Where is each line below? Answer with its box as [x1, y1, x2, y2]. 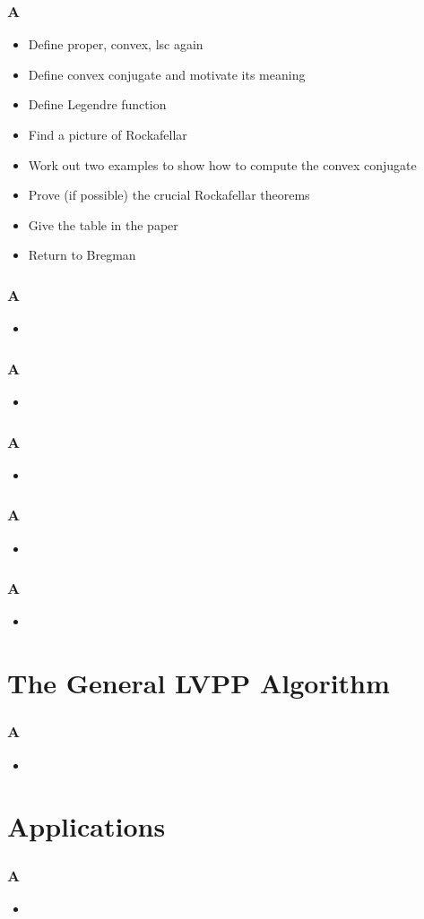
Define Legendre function [28, 95, 167, 114]
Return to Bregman [28, 245, 136, 264]
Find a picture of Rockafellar [28, 125, 187, 143]
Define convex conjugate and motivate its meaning [28, 64, 306, 83]
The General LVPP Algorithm [7, 665, 390, 701]
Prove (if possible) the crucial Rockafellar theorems [28, 185, 310, 204]
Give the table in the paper [28, 215, 178, 234]
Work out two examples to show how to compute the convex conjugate [28, 155, 417, 174]
